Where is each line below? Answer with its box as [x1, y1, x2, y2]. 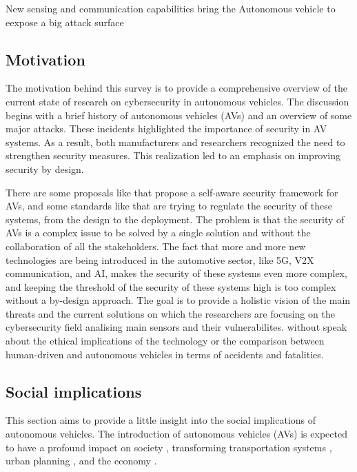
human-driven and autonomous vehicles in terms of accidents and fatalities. [6, 347, 324, 361]
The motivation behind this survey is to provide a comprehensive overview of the [6, 81, 347, 95]
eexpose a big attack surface [6, 14, 124, 29]
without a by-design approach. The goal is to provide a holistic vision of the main [6, 293, 351, 307]
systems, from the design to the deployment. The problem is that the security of [6, 212, 345, 226]
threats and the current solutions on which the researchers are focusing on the [6, 306, 335, 320]
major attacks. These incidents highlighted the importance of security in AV [6, 121, 327, 136]
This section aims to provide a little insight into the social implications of [6, 413, 316, 427]
